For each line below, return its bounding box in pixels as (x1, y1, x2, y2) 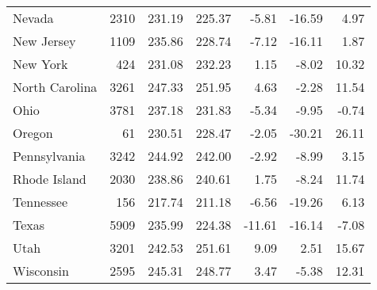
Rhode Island (13, 170, 87, 188)
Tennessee (13, 193, 68, 211)
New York (13, 55, 68, 73)
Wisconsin (13, 261, 69, 280)
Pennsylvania (13, 147, 86, 165)
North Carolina (13, 78, 98, 96)
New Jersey (13, 32, 76, 50)
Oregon (13, 124, 53, 142)
